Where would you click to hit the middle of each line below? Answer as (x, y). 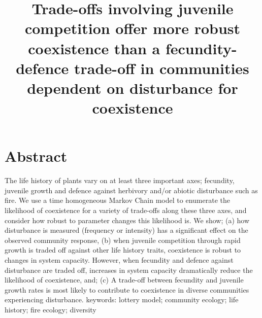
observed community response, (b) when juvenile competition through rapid (123, 240)
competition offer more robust (133, 28)
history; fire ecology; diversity (51, 309)
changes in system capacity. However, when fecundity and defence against (119, 260)
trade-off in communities (162, 68)
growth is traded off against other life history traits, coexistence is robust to (123, 250)
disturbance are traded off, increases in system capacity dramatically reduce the (129, 270)
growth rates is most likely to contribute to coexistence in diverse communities (127, 289)
